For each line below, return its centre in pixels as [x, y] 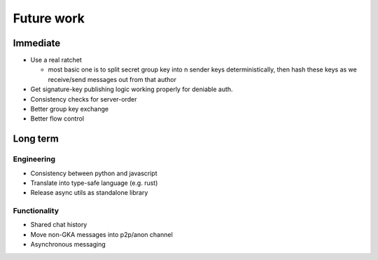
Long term [36, 139]
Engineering [34, 159]
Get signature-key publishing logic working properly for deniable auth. [132, 89]
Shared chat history [59, 225]
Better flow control [57, 118]
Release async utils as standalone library [89, 193]
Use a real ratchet [56, 60]
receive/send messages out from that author [112, 79]
